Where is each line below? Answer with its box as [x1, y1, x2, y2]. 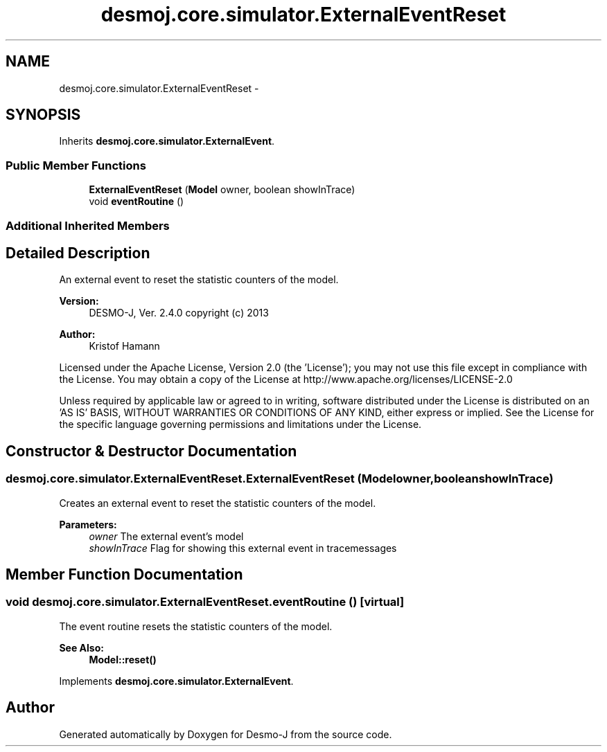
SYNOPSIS [6, 106, 81, 124]
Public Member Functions [6, 158, 146, 172]
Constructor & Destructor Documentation [6, 442, 297, 460]
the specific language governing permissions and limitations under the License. [59, 418, 422, 431]
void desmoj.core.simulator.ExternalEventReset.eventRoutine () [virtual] [6, 595, 405, 609]
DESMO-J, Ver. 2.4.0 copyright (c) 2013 [89, 307, 269, 319]
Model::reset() [89, 653, 157, 665]
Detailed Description [6, 244, 150, 262]
